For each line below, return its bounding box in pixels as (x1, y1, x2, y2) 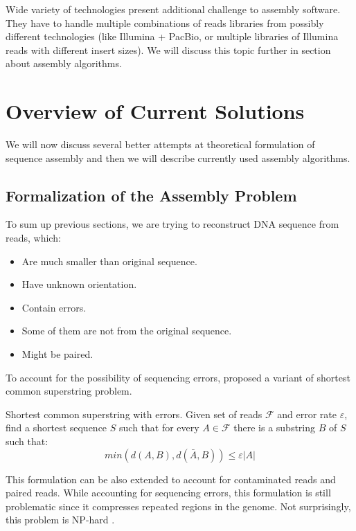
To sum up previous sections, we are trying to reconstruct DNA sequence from (6, 217, 339, 231)
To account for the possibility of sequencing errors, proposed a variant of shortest (6, 370, 350, 384)
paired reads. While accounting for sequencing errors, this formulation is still (6, 485, 331, 500)
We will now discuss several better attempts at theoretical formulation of (6, 137, 315, 152)
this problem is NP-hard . (6, 512, 115, 527)
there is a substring (233, 420, 316, 435)
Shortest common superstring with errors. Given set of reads (6, 406, 262, 421)
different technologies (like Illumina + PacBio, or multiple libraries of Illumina (6, 29, 339, 44)
